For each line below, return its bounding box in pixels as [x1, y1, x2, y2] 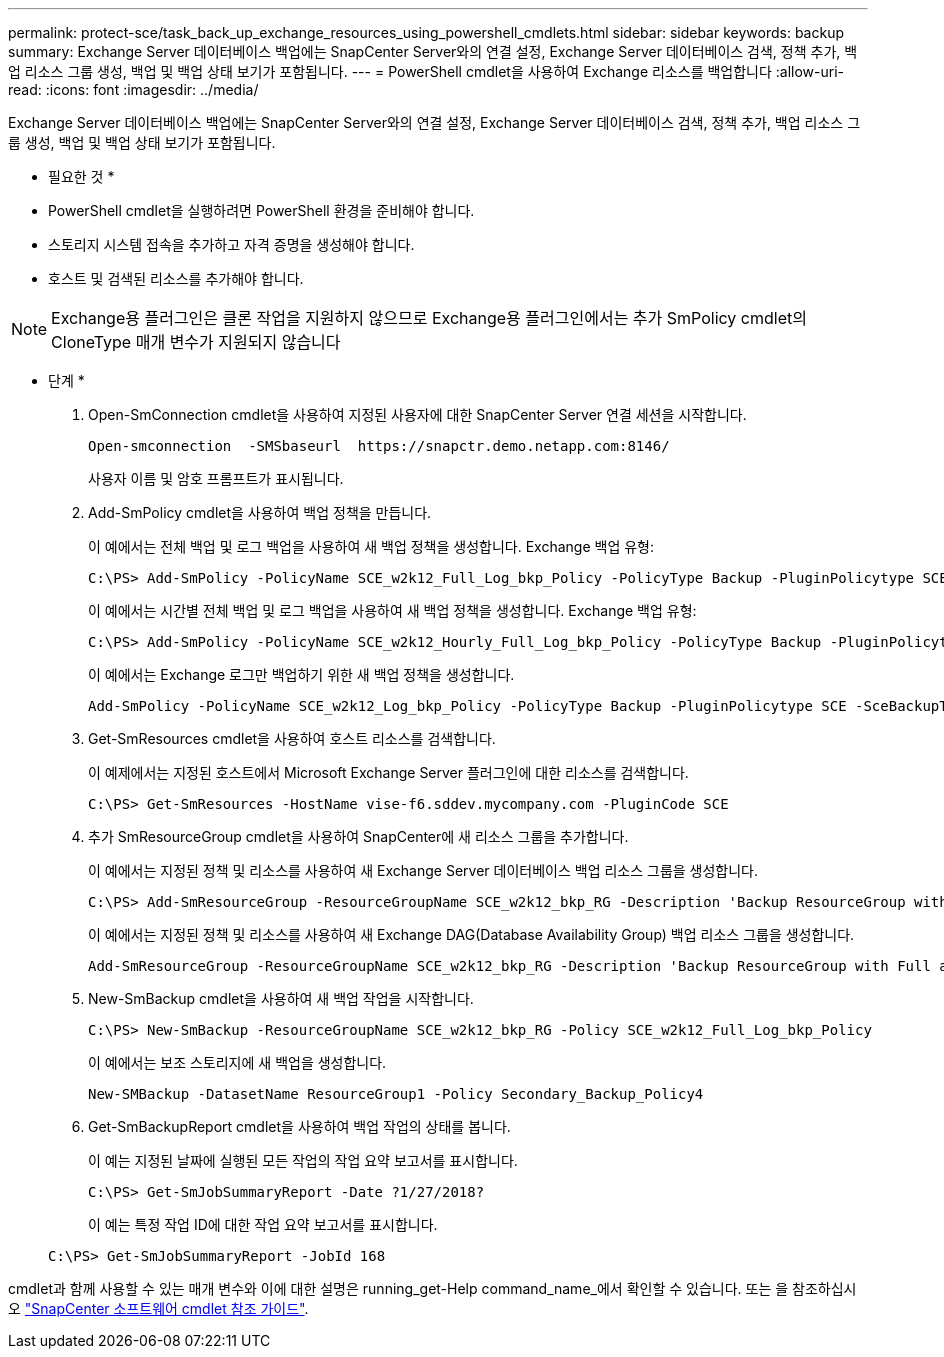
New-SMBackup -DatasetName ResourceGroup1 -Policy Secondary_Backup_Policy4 [88, 1086, 704, 1102]
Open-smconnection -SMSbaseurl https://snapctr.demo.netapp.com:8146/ [88, 438, 670, 454]
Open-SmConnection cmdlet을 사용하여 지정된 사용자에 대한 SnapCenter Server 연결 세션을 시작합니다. [88, 406, 747, 423]
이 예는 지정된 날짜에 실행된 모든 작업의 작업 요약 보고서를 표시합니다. [88, 1152, 518, 1169]
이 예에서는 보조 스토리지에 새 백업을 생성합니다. [88, 1054, 387, 1071]
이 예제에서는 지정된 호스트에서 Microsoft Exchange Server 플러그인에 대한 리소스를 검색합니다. [88, 764, 689, 781]
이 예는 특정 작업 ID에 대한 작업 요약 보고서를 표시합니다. [88, 1216, 438, 1233]
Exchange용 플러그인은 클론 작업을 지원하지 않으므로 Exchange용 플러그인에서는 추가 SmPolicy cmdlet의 [51, 308, 807, 328]
